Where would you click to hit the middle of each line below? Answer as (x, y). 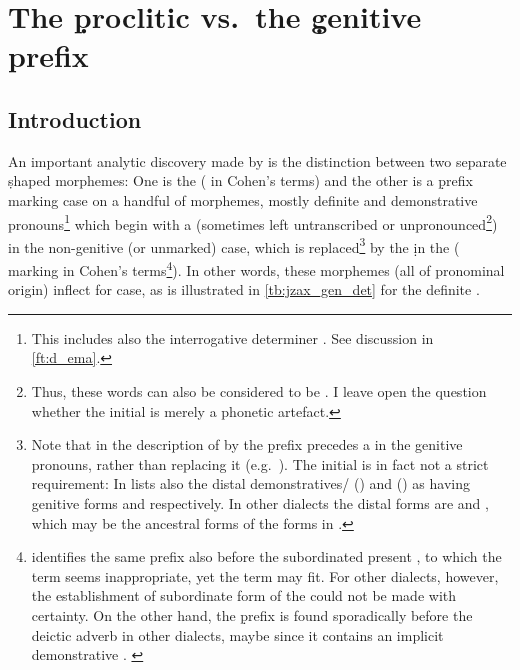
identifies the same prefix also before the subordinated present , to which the (266, 556)
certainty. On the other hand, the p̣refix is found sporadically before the (252, 615)
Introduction (75, 118)
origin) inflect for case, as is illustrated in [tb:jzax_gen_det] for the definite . (244, 289)
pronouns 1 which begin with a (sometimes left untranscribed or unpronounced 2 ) (253, 222)
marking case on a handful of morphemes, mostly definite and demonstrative (243, 199)
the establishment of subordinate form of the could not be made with (244, 595)
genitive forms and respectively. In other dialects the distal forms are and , (260, 503)
